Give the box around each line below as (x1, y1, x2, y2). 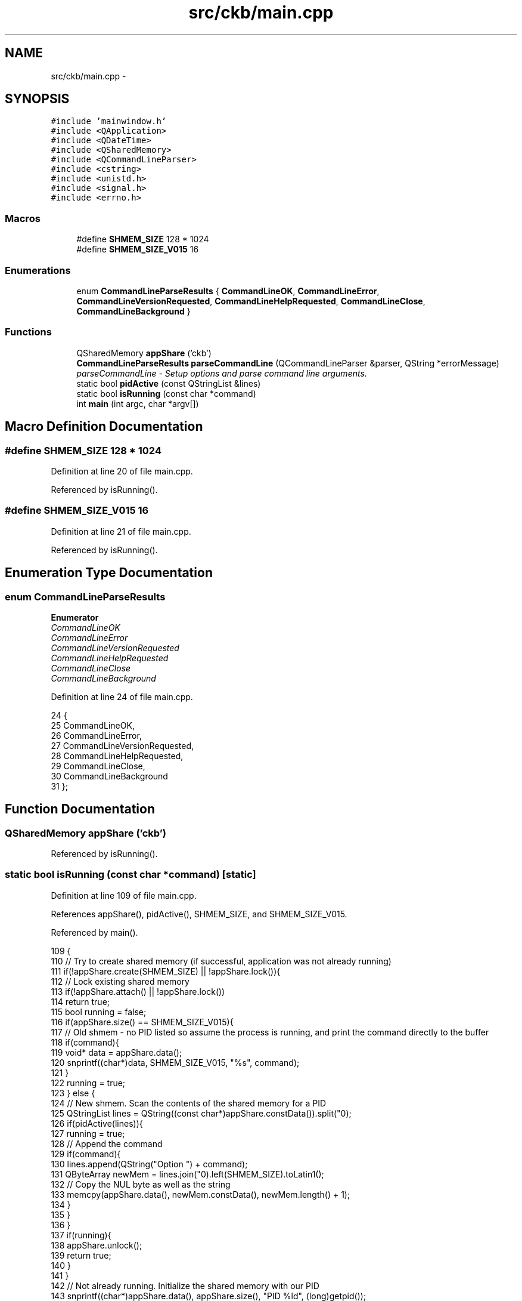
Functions (5, 326, 52, 338)
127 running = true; (51, 1128, 125, 1139)
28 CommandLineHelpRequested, (51, 750, 184, 761)
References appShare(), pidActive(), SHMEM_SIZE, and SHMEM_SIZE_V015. (51, 908, 347, 919)
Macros (5, 212, 41, 224)
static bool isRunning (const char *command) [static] (5, 868, 256, 881)
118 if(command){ (51, 1037, 119, 1047)
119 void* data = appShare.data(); (51, 1047, 182, 1058)
